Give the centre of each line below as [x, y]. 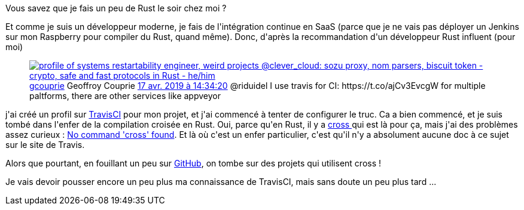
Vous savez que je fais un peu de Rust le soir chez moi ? [116, 8]
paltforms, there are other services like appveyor [125, 96]
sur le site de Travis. [45, 145]
